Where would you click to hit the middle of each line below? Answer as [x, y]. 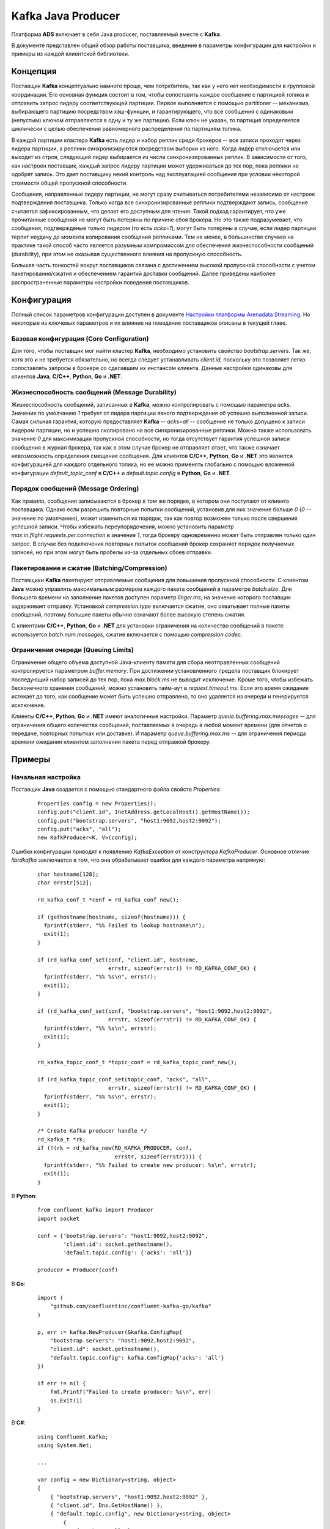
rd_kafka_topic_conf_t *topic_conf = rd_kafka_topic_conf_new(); [137, 1062]
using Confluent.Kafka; [73, 1437]
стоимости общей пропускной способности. [69, 183]
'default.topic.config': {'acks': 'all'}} [128, 1253]
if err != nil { [62, 1383]
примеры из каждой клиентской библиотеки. [70, 54]
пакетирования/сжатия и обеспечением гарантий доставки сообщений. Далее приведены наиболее [143, 274]
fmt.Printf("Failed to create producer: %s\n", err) [131, 1392]
